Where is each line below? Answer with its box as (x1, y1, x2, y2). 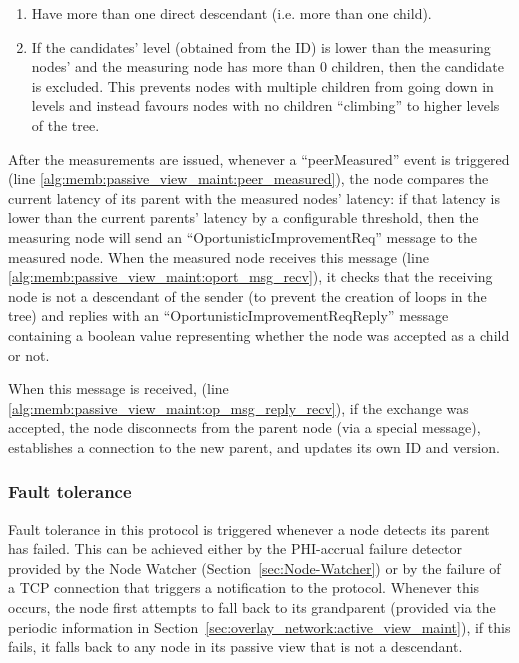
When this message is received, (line (8, 378, 229, 399)
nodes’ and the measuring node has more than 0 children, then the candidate (31, 56, 504, 77)
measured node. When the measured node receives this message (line (8, 246, 429, 267)
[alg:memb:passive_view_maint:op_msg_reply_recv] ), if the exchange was (8, 397, 469, 418)
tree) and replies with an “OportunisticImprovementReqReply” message (8, 305, 449, 326)
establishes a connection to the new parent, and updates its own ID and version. (8, 436, 500, 457)
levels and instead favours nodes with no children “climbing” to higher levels (31, 95, 500, 116)
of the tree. (31, 114, 100, 135)
